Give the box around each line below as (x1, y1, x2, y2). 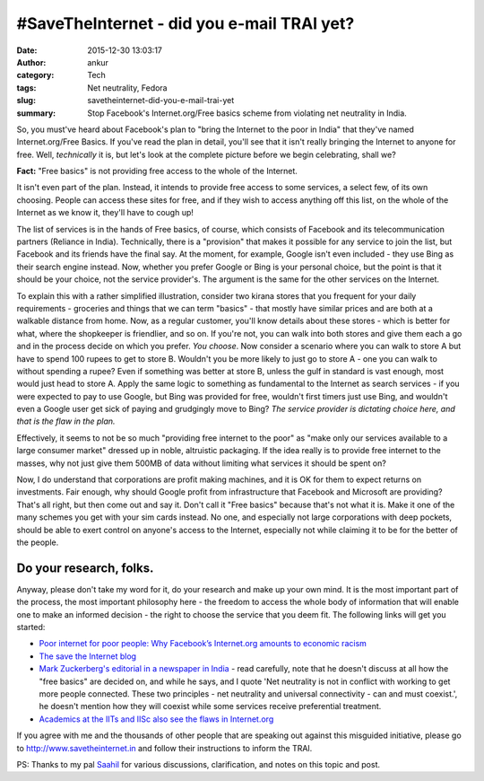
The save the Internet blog (39, 651, 137, 662)
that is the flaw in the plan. (16, 416, 116, 426)
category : (16, 70, 55, 81)
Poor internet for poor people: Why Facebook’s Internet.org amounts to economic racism (39, 638, 367, 649)
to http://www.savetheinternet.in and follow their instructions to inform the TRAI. (16, 742, 313, 753)
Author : (16, 57, 47, 67)
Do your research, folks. (16, 560, 154, 575)
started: (16, 622, 46, 633)
